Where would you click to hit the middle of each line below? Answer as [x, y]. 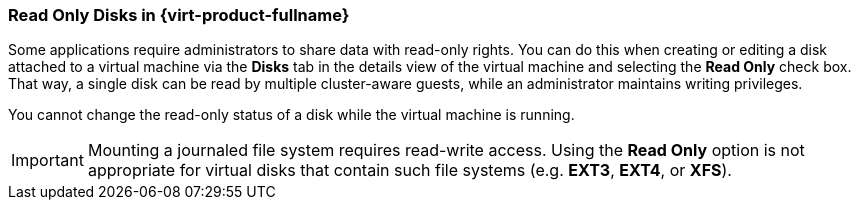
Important [47, 160]
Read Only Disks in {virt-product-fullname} [179, 15]
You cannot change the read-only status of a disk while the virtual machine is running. [291, 115]
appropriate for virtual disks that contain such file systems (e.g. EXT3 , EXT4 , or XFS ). [409, 170]
